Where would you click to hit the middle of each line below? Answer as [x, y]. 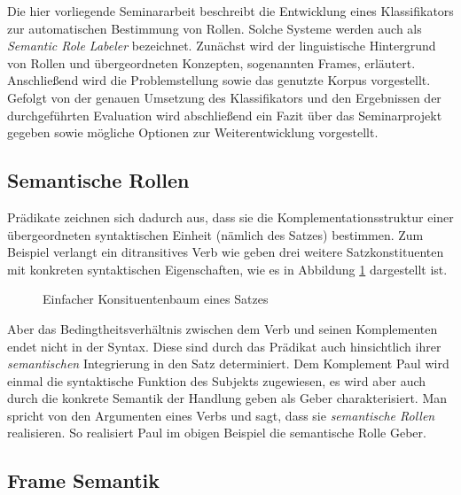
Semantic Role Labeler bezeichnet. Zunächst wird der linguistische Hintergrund [222, 46]
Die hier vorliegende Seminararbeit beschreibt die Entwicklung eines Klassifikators [230, 11]
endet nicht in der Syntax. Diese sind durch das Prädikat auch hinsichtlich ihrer [224, 346]
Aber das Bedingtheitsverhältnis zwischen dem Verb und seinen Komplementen [223, 328]
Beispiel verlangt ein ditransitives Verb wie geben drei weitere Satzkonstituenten [226, 252]
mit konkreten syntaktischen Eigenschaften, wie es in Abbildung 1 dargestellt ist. [227, 269]
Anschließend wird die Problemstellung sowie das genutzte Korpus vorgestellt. [219, 80]
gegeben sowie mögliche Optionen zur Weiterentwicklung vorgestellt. [193, 132]
